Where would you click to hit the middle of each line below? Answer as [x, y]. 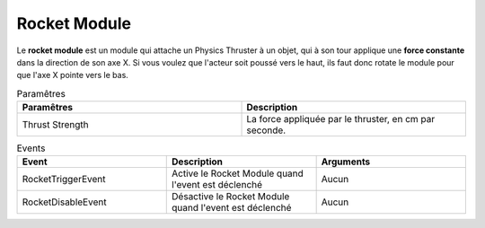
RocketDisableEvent [64, 202]
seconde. [266, 130]
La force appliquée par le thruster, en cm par [341, 119]
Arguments [346, 162]
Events [31, 148]
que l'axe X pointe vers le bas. [73, 75]
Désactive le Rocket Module [231, 197]
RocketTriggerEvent [64, 180]
